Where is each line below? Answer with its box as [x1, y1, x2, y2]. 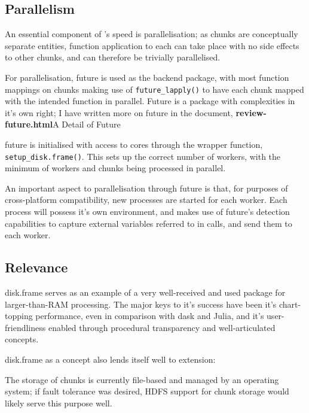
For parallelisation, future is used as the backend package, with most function [5, 71, 289, 83]
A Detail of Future [53, 118, 121, 130]
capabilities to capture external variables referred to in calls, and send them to [5, 217, 292, 229]
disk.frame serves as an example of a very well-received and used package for [5, 286, 286, 299]
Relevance [5, 258, 68, 277]
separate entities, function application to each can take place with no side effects [5, 39, 299, 51]
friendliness [5, 321, 46, 333]
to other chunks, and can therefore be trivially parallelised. [5, 51, 221, 63]
